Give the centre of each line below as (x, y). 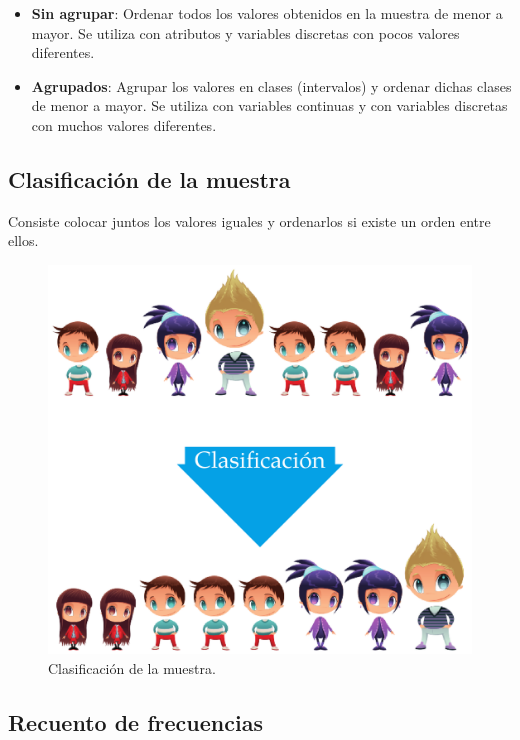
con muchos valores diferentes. (124, 124)
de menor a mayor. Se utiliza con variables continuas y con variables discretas (269, 105)
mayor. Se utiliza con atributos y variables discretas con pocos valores (245, 32)
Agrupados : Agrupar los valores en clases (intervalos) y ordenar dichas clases (271, 85)
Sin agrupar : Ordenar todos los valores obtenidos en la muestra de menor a (267, 13)
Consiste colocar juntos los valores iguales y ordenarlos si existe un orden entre (249, 220)
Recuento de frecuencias (135, 721)
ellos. (23, 240)
